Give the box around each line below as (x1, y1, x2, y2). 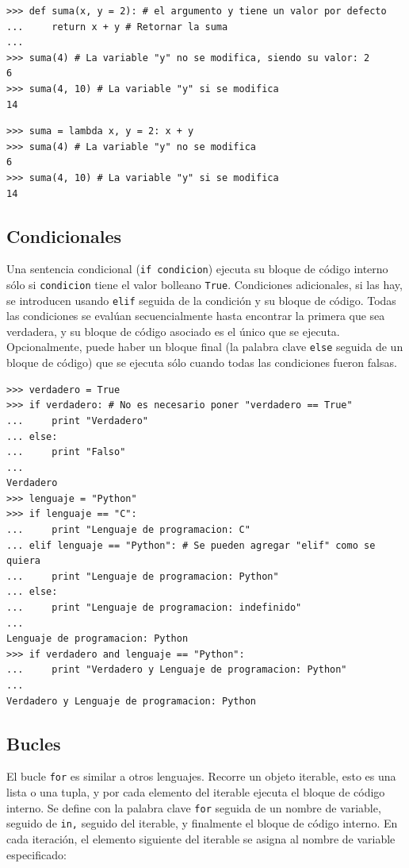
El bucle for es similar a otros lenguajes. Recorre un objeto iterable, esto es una (6, 768, 396, 785)
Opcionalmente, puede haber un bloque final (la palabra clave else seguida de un (6, 338, 403, 355)
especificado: (6, 846, 67, 862)
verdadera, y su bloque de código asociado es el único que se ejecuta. (6, 322, 340, 339)
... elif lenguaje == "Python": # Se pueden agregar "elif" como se (6, 539, 376, 551)
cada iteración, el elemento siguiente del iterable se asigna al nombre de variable (6, 830, 396, 847)
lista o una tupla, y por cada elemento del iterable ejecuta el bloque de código (6, 784, 385, 800)
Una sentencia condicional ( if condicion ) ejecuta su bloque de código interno (6, 260, 388, 277)
